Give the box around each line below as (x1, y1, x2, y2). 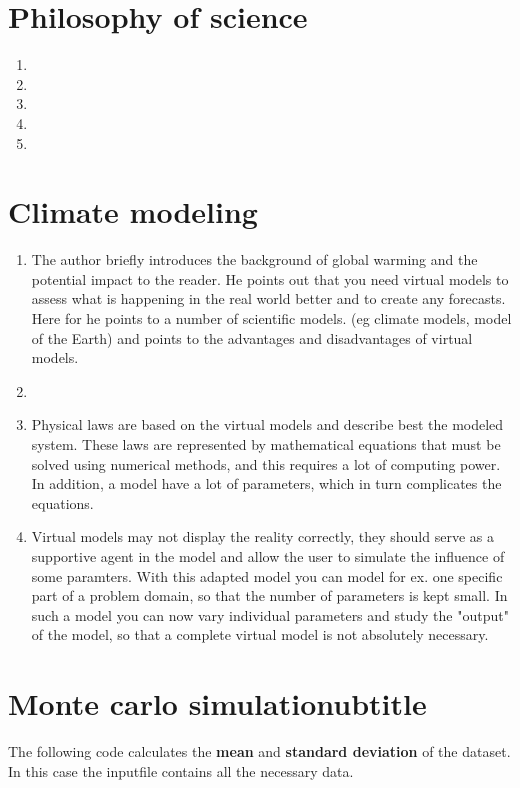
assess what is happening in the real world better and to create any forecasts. (31, 288, 506, 309)
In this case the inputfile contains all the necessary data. (8, 760, 354, 781)
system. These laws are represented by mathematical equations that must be (31, 433, 501, 454)
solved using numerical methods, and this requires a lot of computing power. (31, 453, 501, 474)
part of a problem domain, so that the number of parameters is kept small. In (31, 585, 508, 606)
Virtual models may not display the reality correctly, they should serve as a (31, 526, 494, 547)
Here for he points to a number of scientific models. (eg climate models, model (31, 308, 512, 328)
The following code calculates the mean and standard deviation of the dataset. (8, 741, 511, 762)
